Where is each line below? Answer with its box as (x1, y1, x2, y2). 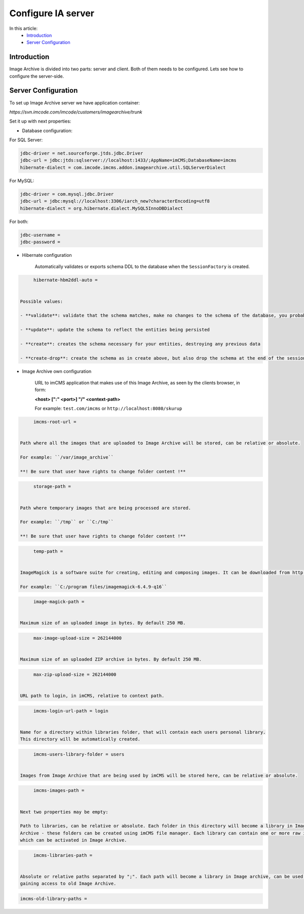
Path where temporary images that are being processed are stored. (20, 505, 192, 511)
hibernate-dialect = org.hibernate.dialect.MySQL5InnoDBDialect (20, 205, 183, 211)
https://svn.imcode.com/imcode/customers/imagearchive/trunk (9, 109, 142, 115)
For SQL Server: (9, 137, 43, 143)
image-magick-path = (33, 599, 85, 605)
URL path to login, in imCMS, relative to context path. (20, 693, 165, 699)
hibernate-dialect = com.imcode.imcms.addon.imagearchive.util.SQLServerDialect (20, 165, 226, 170)
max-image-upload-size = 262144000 (33, 635, 122, 641)
